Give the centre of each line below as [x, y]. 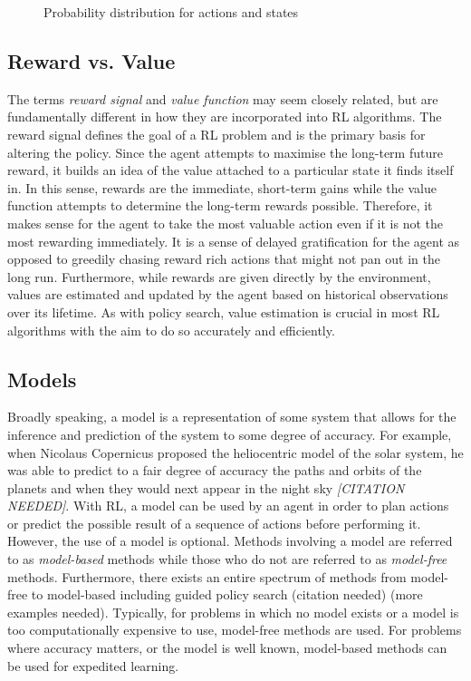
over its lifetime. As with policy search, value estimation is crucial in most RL [224, 311]
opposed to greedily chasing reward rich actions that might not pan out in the [224, 259]
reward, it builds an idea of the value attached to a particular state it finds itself [231, 170]
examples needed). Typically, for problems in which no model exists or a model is [233, 612]
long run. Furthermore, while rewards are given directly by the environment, [219, 276]
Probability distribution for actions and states [171, 12]
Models [42, 379]
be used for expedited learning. [93, 665]
